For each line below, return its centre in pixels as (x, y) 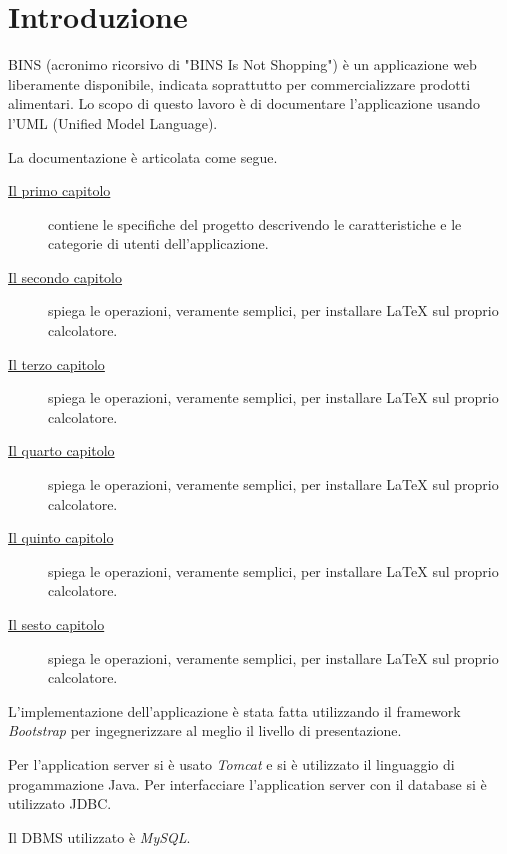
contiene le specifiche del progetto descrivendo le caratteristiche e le (255, 223)
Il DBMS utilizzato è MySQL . (99, 836)
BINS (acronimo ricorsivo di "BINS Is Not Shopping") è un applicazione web (242, 64)
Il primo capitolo (59, 190)
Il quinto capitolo (61, 537)
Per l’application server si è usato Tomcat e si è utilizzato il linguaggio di (231, 763)
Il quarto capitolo (61, 450)
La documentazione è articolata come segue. (143, 156)
